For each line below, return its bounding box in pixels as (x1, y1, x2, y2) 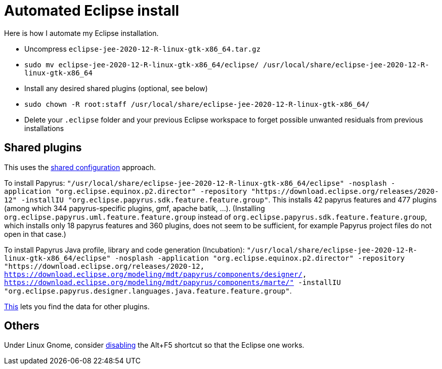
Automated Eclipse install (4, 2, 180, 19)
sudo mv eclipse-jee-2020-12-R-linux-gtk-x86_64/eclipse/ (24, 60, 259, 69)
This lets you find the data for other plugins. (4, 302, 150, 311)
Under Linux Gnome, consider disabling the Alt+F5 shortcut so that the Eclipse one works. (4, 341, 304, 350)
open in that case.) (4, 229, 66, 238)
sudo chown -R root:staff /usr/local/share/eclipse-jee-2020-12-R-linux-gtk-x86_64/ (24, 100, 370, 108)
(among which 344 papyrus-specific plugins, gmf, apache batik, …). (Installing (4, 203, 265, 213)
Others (4, 319, 39, 333)
